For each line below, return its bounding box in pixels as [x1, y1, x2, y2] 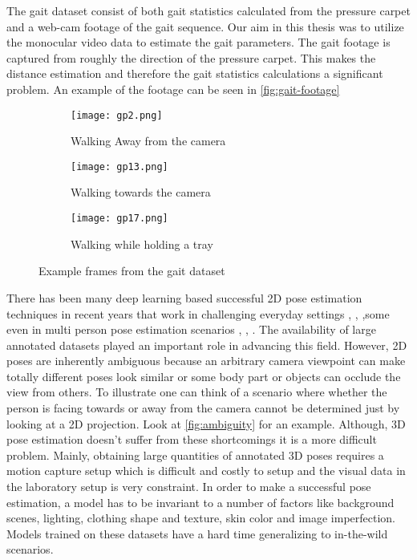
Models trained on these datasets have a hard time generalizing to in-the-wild [6, 525, 388, 542]
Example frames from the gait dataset [38, 262, 225, 279]
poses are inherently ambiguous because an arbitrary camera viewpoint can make [6, 352, 406, 369]
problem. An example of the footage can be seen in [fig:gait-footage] [6, 80, 340, 97]
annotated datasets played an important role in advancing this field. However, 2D [6, 336, 407, 353]
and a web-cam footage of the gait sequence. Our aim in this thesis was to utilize [6, 18, 404, 34]
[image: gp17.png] [71, 213, 168, 225]
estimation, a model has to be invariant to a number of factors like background [6, 493, 395, 510]
